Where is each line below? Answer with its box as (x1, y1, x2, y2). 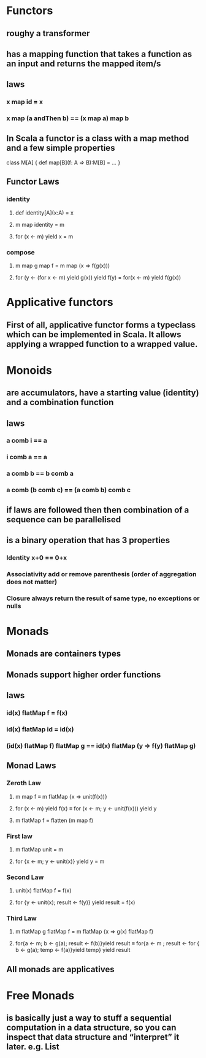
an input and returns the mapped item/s (6, 58, 161, 69)
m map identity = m (15, 221, 65, 228)
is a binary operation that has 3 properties (6, 535, 170, 546)
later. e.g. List (6, 1041, 59, 1052)
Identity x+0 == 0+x (6, 553, 67, 561)
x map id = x (6, 97, 44, 106)
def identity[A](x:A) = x (15, 209, 74, 216)
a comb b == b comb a (6, 470, 74, 478)
